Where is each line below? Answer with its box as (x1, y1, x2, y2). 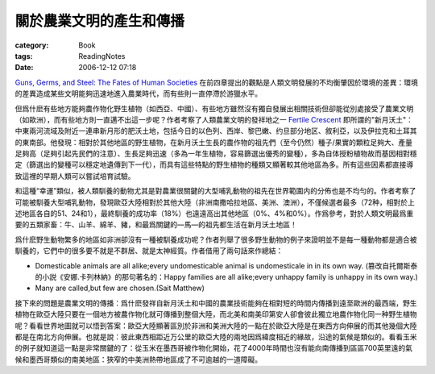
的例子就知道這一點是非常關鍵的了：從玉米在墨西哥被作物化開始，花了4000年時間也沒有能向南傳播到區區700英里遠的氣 (14, 343, 412, 353)
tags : (14, 51, 33, 60)
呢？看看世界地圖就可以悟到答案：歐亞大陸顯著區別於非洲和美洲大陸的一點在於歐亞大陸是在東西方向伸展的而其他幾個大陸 (14, 321, 417, 330)
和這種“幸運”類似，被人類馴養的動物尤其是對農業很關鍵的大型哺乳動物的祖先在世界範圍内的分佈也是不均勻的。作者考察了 (14, 186, 416, 196)
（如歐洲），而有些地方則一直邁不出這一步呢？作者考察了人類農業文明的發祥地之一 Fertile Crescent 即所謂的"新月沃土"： (14, 114, 414, 124)
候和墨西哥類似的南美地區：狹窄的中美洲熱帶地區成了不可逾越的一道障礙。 (14, 355, 262, 364)
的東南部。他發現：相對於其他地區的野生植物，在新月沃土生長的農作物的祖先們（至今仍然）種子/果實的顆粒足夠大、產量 (14, 137, 413, 147)
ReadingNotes (78, 51, 126, 60)
